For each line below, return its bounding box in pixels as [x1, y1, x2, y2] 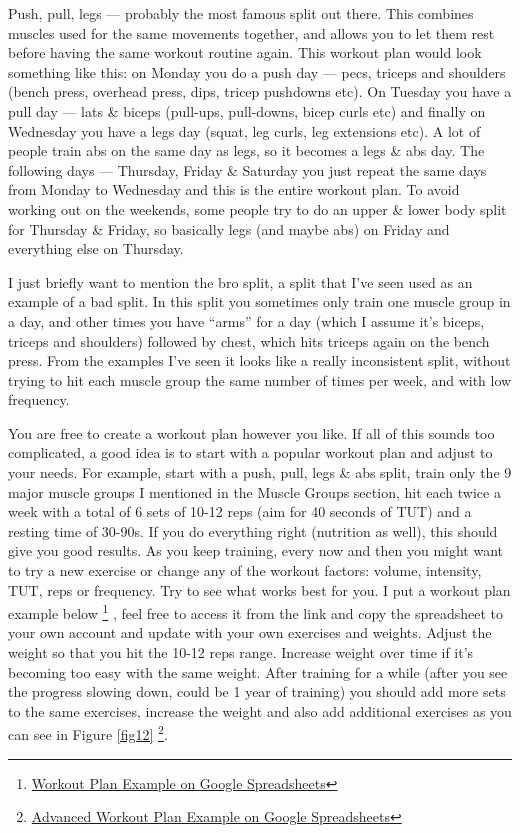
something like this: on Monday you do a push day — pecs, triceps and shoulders [8, 61, 506, 82]
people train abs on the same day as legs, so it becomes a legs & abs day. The [8, 140, 485, 161]
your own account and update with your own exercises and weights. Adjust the [8, 622, 492, 643]
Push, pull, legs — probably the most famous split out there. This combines [8, 3, 474, 23]
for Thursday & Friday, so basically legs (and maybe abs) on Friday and [8, 218, 450, 239]
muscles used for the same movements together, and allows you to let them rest [8, 22, 495, 43]
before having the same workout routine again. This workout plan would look [8, 42, 482, 63]
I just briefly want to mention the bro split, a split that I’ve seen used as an [8, 271, 473, 292]
